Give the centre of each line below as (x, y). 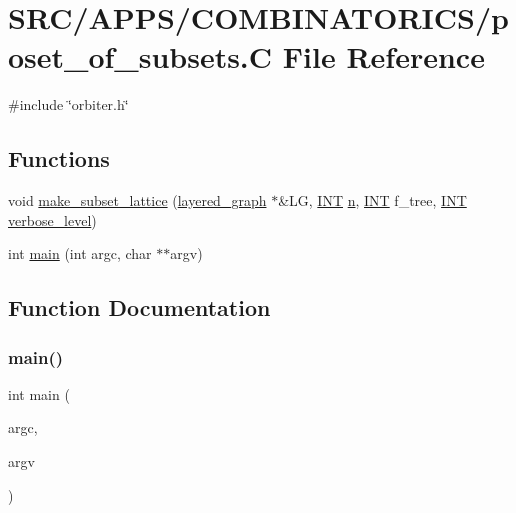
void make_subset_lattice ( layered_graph (137, 200)
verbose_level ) (52, 219)
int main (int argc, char (80, 253)
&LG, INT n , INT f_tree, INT (372, 200)
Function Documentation (139, 307)
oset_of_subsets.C (140, 56)
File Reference (383, 56)
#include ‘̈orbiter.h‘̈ (68, 104)
